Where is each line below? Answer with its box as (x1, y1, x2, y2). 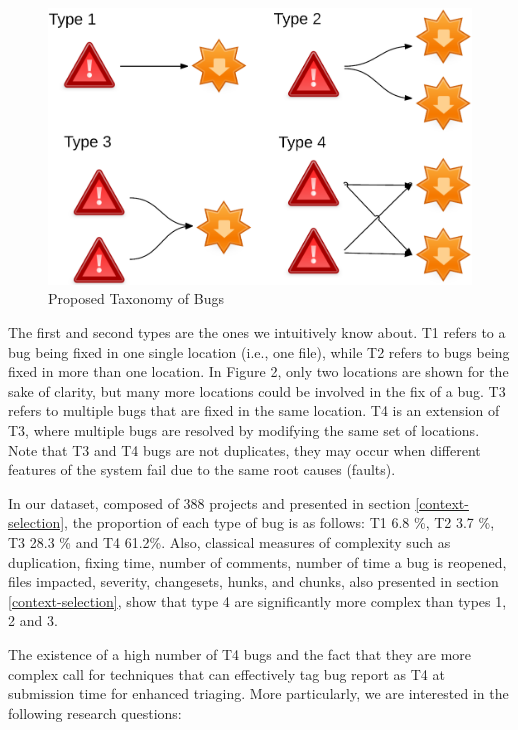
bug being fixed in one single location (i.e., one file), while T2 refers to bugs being (8, 341, 510, 362)
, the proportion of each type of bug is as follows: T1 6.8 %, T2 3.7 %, (64, 512, 495, 533)
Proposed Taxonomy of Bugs (48, 288, 224, 309)
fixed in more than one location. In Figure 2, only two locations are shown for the (8, 361, 509, 382)
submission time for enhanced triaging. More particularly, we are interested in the (8, 683, 509, 704)
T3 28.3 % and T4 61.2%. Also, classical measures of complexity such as (8, 531, 451, 552)
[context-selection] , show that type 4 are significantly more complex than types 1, (8, 590, 507, 611)
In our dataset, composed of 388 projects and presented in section (8, 492, 411, 513)
